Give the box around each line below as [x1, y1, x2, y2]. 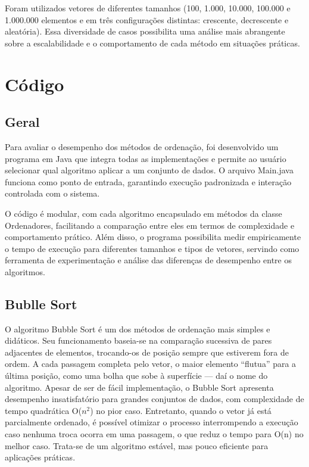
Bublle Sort [5, 294, 77, 313]
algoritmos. [5, 265, 45, 278]
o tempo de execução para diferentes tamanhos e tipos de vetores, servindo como [5, 242, 299, 254]
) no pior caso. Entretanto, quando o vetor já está [90, 404, 271, 416]
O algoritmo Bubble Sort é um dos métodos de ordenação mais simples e [5, 322, 270, 335]
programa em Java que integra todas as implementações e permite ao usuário [5, 152, 286, 164]
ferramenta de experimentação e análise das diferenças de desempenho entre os [5, 254, 292, 266]
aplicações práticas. [5, 451, 76, 463]
